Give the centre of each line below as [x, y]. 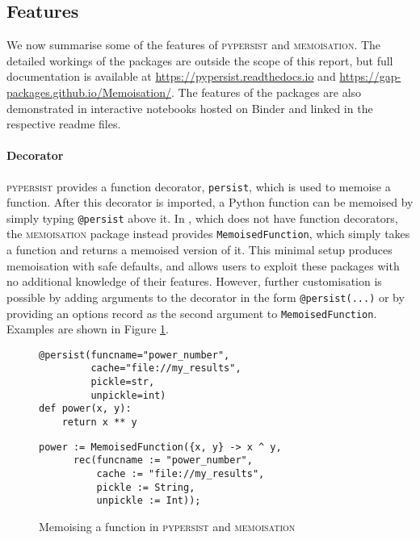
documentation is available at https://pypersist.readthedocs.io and [171, 76]
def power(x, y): [85, 409]
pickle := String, [146, 487]
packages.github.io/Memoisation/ [89, 92]
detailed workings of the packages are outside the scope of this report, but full [200, 60]
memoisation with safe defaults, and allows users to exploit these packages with [203, 265]
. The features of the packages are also [266, 92]
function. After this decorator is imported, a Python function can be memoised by [210, 202]
